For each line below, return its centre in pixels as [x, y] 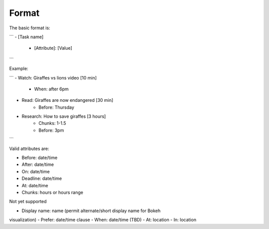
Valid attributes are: [29, 149]
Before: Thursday [57, 107]
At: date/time [35, 185]
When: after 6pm [52, 89]
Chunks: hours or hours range [52, 192]
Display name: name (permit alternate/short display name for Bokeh [91, 211]
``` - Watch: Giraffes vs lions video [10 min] [53, 77]
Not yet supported [28, 202]
